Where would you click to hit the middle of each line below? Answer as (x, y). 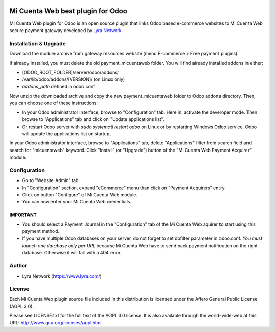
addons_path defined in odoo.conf (59, 86)
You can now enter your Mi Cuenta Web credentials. (77, 202)
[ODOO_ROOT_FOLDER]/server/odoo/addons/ (71, 72)
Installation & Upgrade (37, 43)
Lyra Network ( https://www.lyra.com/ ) (62, 276)
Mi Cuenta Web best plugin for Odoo (68, 11)
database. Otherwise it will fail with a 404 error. (72, 253)
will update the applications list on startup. (67, 133)
